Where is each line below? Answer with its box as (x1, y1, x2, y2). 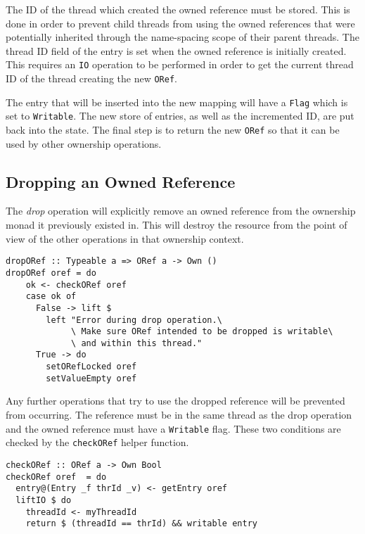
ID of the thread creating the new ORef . (6, 71, 177, 86)
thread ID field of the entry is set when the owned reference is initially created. (6, 43, 347, 58)
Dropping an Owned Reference (6, 170, 236, 192)
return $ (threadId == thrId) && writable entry (25, 519, 257, 529)
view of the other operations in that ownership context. (6, 231, 244, 246)
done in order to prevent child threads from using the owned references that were (6, 15, 355, 30)
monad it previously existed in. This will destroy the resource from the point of (6, 217, 347, 232)
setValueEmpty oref (46, 373, 137, 383)
